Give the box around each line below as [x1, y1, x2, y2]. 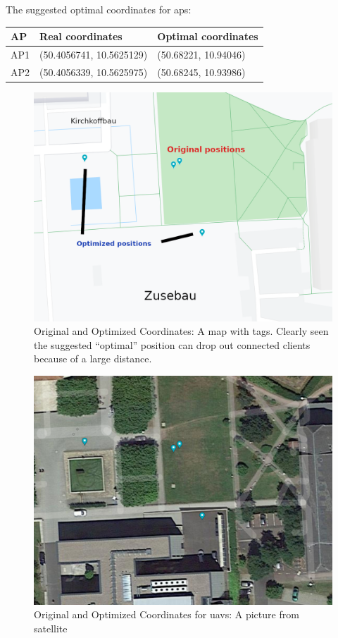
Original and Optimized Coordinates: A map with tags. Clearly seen [34, 324, 329, 338]
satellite [34, 620, 68, 635]
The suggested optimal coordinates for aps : [6, 2, 192, 16]
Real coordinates [39, 29, 123, 44]
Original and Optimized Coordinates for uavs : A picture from [34, 607, 299, 622]
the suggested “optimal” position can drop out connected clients [34, 337, 311, 352]
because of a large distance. [34, 351, 152, 366]
